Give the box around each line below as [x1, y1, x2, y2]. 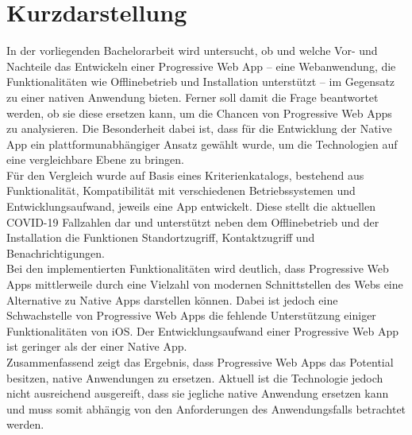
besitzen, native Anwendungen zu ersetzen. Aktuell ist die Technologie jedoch [6, 369, 383, 386]
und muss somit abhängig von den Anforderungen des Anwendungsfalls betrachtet [6, 400, 406, 417]
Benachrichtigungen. [6, 244, 105, 261]
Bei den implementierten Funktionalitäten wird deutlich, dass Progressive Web [6, 260, 389, 277]
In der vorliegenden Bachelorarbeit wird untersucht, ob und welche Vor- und [6, 42, 378, 59]
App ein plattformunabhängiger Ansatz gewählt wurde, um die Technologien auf [6, 135, 398, 152]
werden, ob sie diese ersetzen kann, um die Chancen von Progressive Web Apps [6, 104, 392, 121]
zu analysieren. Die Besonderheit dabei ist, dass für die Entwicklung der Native [6, 120, 392, 137]
